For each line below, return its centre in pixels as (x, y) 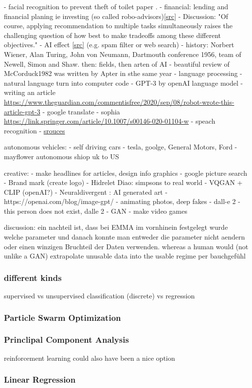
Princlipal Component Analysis (66, 340)
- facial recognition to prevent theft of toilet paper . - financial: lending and (116, 6)
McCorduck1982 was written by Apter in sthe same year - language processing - (123, 73)
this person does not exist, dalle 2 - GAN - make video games (96, 211)
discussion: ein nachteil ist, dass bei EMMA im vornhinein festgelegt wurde (116, 227)
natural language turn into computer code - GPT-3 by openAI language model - (124, 83)
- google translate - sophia (81, 111)
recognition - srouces (35, 130)
